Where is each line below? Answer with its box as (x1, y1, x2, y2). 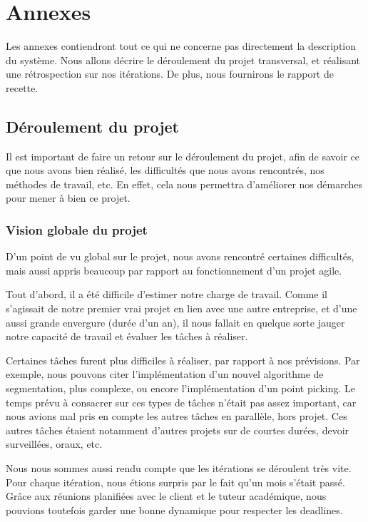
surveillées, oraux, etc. (6, 436, 103, 451)
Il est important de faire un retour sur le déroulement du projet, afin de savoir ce (6, 148, 359, 163)
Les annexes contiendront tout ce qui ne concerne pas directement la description (6, 39, 357, 53)
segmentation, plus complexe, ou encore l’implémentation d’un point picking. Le (6, 381, 356, 396)
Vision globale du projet (6, 221, 148, 238)
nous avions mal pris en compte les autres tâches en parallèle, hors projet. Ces (6, 409, 347, 424)
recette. (6, 80, 39, 95)
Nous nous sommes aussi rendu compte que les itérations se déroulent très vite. (6, 461, 352, 476)
